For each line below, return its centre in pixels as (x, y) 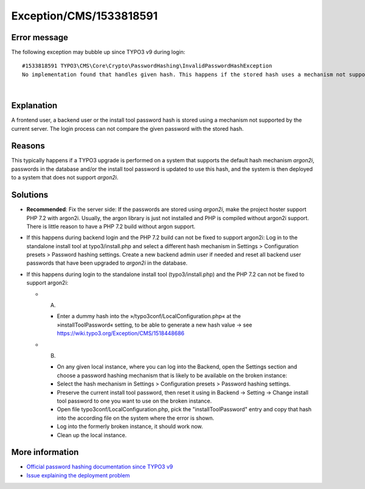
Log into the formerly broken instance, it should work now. (130, 426)
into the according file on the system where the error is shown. (136, 418)
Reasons (28, 146)
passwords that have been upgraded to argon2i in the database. (107, 263)
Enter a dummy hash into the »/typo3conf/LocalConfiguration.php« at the (149, 316)
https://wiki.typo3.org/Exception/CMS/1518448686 (121, 333)
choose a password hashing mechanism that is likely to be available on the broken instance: (172, 375)
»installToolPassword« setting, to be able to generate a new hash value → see (155, 325)
